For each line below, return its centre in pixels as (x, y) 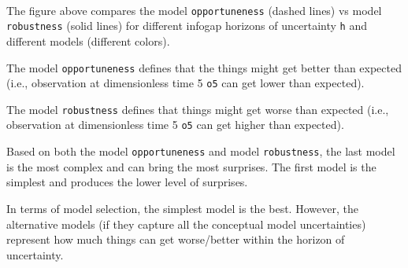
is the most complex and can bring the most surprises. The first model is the (191, 166)
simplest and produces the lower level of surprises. (127, 182)
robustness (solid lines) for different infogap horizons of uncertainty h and (187, 26)
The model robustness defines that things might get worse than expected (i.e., (198, 109)
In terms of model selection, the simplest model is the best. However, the (182, 208)
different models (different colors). (88, 40)
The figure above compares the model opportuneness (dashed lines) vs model (194, 10)
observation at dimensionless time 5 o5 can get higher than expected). (175, 125)
